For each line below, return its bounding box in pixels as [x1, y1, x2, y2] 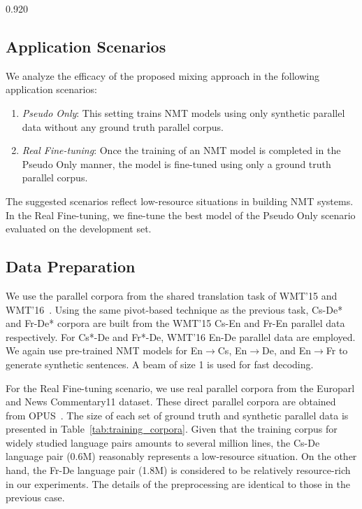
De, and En [262, 343, 312, 358]
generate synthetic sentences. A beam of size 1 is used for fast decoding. [6, 356, 314, 371]
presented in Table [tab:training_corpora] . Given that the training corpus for [6, 421, 338, 436]
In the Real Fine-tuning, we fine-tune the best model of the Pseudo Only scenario [6, 207, 356, 222]
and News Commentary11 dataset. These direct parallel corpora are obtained [6, 394, 336, 409]
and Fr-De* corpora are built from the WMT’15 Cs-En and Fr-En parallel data [6, 316, 345, 330]
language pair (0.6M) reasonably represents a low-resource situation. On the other [6, 449, 357, 463]
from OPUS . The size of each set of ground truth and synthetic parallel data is [6, 407, 349, 422]
